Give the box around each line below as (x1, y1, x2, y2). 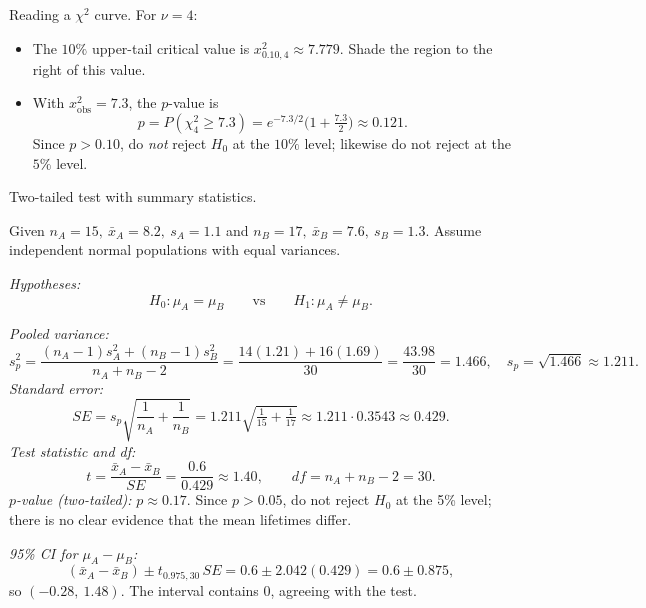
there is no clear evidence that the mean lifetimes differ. (9, 509, 352, 529)
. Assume (425, 219, 482, 240)
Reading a (9, 4, 71, 24)
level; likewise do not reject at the (304, 132, 511, 153)
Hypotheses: (9, 272, 81, 293)
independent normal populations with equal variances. (9, 239, 341, 260)
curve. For (94, 4, 157, 24)
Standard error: (9, 377, 104, 398)
